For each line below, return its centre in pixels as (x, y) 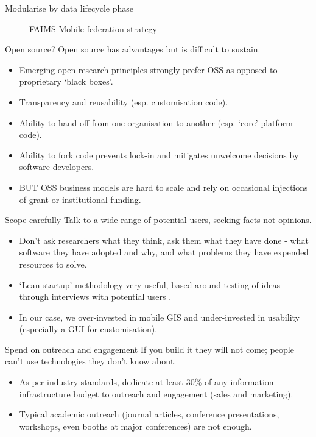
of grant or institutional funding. (80, 199)
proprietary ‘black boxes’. (66, 81)
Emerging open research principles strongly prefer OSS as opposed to (148, 69)
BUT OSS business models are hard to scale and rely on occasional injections (163, 187)
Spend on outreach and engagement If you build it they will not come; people (149, 349)
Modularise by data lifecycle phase (69, 8)
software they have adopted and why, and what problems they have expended (164, 252)
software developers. (57, 167)
